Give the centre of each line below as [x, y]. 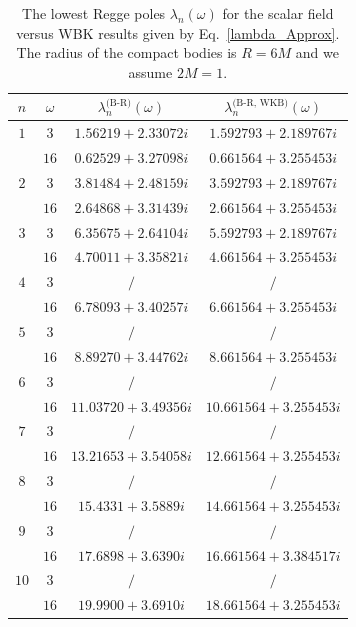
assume [150, 71]
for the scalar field [278, 13]
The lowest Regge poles [94, 13]
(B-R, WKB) [260, 102]
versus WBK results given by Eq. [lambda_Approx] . [178, 32]
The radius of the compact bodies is [126, 52]
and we [317, 52]
